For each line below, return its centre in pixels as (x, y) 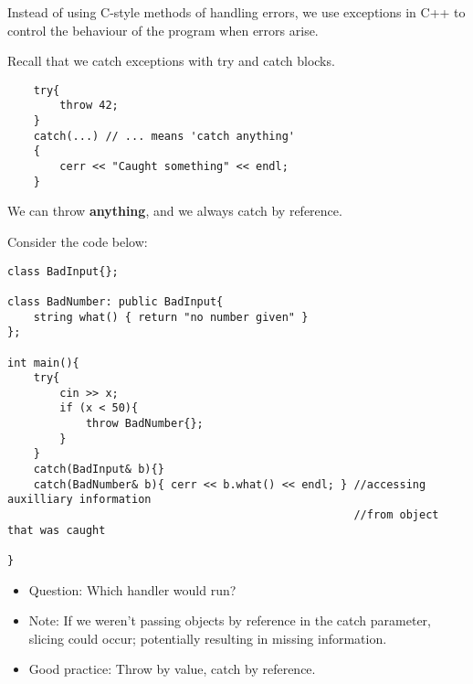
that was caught (57, 530)
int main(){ (43, 363)
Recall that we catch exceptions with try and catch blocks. (171, 61)
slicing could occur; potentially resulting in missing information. (208, 638)
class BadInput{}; (63, 271)
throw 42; (89, 106)
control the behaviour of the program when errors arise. (163, 30)
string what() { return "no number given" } (171, 317)
